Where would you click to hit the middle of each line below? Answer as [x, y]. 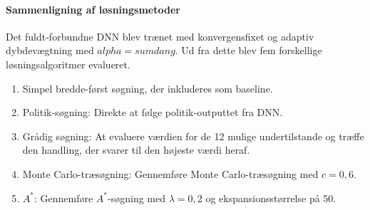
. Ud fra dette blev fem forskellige [248, 50]
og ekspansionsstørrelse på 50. [271, 198]
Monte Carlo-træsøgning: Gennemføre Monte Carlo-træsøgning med [170, 173]
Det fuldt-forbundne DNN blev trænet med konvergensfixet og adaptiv [160, 36]
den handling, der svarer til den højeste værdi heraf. [136, 150]
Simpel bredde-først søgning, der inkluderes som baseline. [148, 88]
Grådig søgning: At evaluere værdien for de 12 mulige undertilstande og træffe [193, 136]
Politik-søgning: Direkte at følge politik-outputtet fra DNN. [153, 112]
